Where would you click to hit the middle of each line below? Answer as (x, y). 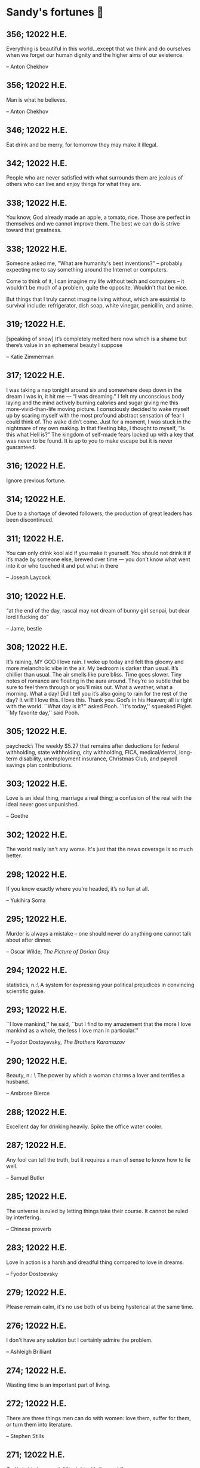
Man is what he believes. (37, 100)
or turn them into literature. (39, 1424)
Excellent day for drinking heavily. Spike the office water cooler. (84, 1126)
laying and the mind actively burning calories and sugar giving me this (92, 403)
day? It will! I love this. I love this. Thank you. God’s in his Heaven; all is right (99, 700)
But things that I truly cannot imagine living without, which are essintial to (96, 299)
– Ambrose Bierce (28, 1094)
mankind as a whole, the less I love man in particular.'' (73, 1031)
